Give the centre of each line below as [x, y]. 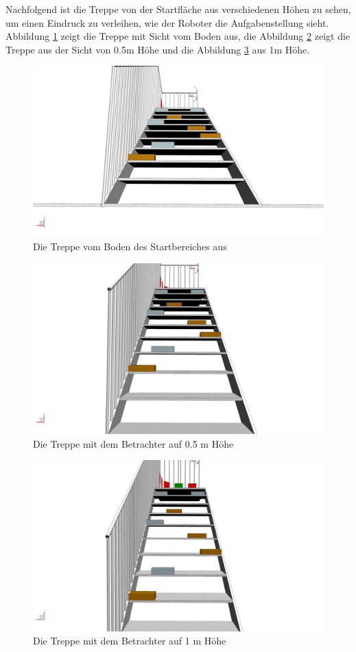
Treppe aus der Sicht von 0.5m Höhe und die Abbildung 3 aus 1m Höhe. [158, 49]
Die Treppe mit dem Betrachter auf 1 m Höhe [130, 641]
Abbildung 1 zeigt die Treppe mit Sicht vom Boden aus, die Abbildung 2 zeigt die [178, 36]
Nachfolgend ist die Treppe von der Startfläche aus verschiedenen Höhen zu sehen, [178, 9]
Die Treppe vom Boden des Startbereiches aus [130, 246]
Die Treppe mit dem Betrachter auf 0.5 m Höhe [133, 443]
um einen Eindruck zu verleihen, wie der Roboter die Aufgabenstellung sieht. [167, 22]
